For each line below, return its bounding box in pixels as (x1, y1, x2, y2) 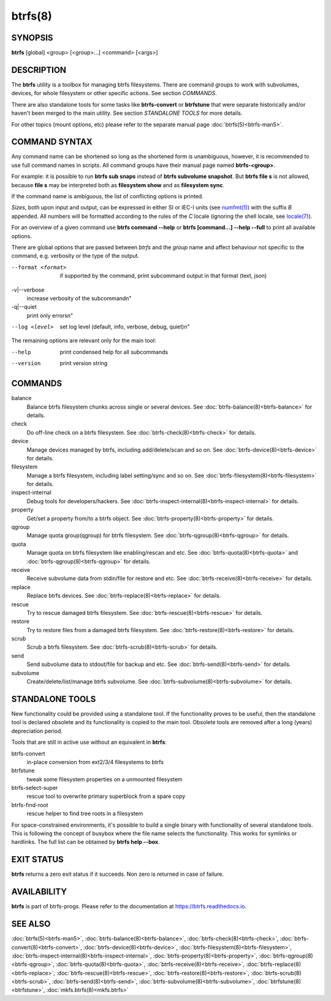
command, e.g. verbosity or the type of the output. (11, 252, 140, 260)
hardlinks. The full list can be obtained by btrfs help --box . (11, 838, 160, 846)
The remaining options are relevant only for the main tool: (11, 337, 156, 344)
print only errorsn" (26, 312, 74, 319)
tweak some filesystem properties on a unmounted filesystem (26, 775, 183, 783)
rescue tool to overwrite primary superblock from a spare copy (26, 792, 186, 800)
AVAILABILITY (11, 887, 67, 897)
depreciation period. (11, 727, 63, 735)
